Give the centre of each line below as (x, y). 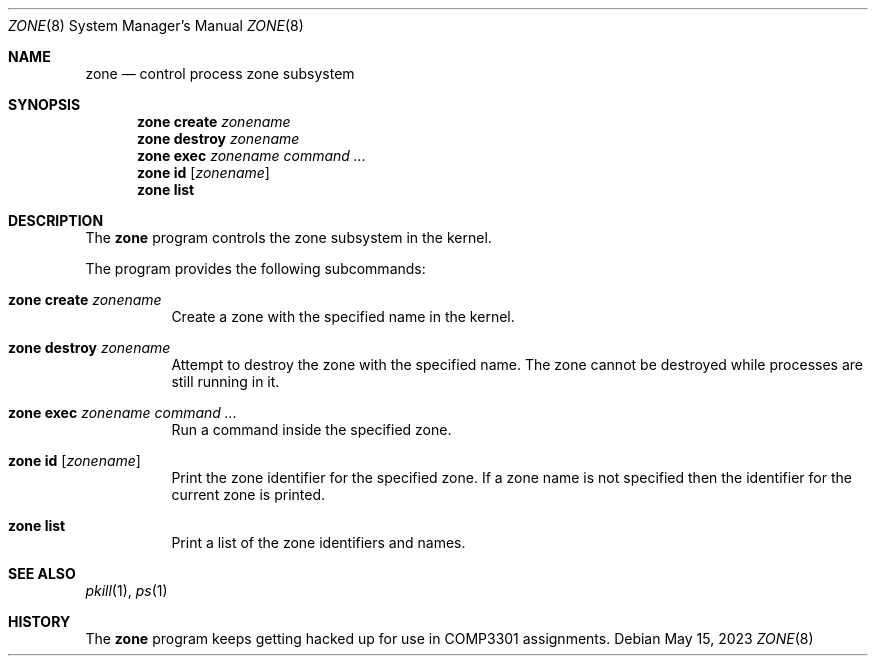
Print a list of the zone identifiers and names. (318, 542)
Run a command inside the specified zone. (311, 429)
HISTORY (39, 621)
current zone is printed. (248, 494)
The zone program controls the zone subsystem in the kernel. (288, 237)
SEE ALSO (42, 573)
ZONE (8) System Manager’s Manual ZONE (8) (156, 25)
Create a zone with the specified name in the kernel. (343, 316)
